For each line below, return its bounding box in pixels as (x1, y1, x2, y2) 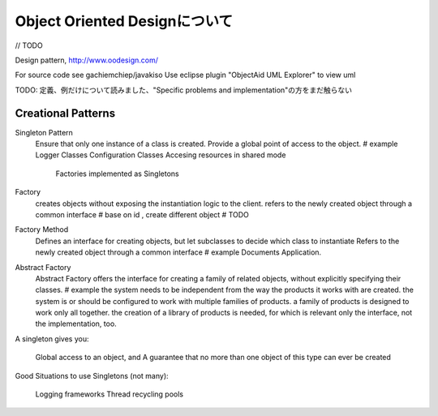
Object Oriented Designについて (15, 12, 234, 30)
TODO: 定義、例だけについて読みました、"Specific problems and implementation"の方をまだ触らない (15, 85, 353, 95)
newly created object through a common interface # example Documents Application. (35, 247, 322, 257)
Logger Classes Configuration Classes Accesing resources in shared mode (35, 150, 286, 160)
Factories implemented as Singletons (55, 169, 179, 178)
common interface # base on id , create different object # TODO (35, 209, 249, 219)
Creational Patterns (15, 106, 116, 120)
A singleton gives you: (15, 333, 89, 344)
